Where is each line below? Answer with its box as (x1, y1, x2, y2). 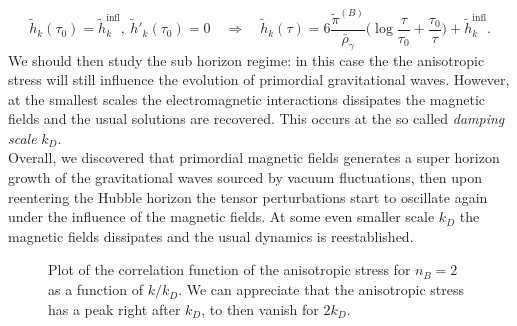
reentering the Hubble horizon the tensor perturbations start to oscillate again (8, 186, 488, 207)
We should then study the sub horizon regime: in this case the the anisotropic (8, 49, 485, 70)
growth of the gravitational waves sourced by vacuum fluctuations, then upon (8, 167, 483, 188)
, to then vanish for (201, 298, 319, 319)
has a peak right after (48, 298, 181, 319)
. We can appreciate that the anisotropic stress (178, 279, 464, 300)
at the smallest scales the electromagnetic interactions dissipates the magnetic (8, 88, 485, 109)
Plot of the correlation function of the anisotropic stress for (48, 259, 411, 280)
